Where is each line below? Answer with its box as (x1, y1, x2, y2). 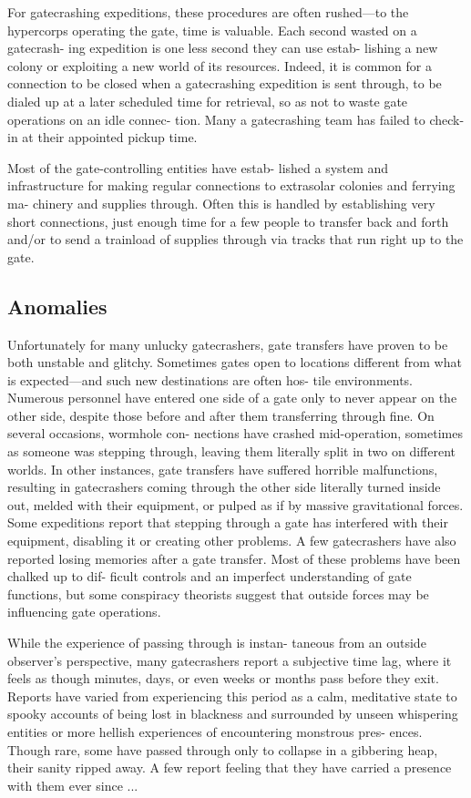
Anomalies (7, 292, 108, 320)
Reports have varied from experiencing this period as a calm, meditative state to (7, 686, 457, 705)
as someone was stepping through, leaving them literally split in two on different (7, 442, 456, 461)
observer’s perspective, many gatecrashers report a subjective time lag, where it (7, 650, 452, 670)
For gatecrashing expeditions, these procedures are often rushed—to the (7, 3, 409, 21)
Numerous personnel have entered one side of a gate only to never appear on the (7, 388, 457, 407)
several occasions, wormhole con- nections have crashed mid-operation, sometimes (7, 424, 463, 443)
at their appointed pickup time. (22, 128, 198, 147)
